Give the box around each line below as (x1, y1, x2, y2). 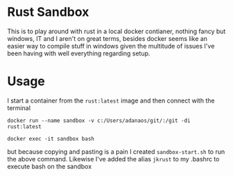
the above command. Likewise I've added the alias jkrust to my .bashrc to (7, 155, 220, 163)
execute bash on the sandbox (7, 162, 92, 170)
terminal (7, 103, 31, 112)
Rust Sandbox (7, 4, 89, 20)
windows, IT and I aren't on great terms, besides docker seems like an (7, 34, 208, 42)
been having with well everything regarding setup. (7, 49, 150, 58)
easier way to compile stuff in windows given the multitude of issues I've (7, 42, 215, 50)
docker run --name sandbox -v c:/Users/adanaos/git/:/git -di (7, 117, 191, 124)
